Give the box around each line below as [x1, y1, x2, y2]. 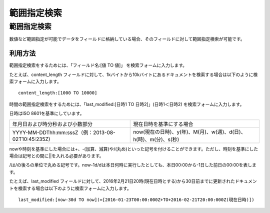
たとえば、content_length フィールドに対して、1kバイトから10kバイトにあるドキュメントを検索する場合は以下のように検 [9, 71, 258, 77]
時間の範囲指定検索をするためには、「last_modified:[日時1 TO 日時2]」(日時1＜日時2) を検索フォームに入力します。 [9, 101, 244, 107]
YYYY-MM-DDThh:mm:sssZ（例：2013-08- [12, 129, 116, 136]
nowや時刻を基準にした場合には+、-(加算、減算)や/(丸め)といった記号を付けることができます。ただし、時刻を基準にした [9, 145, 258, 152]
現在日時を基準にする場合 [133, 120, 193, 127]
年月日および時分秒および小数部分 [12, 120, 92, 127]
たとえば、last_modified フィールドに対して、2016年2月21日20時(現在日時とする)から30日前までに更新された [9, 178, 235, 184]
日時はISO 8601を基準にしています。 [9, 110, 84, 116]
